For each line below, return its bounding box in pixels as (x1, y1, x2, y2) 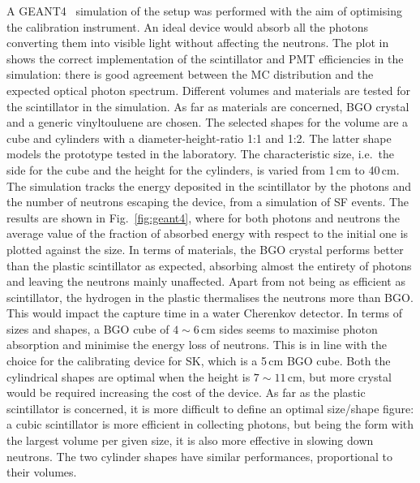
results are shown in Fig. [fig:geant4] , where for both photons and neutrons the (6, 209, 401, 226)
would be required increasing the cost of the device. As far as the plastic (6, 384, 366, 401)
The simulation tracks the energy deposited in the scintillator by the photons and (6, 177, 412, 194)
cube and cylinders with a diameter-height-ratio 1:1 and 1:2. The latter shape (6, 129, 392, 146)
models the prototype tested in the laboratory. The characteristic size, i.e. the (6, 145, 395, 162)
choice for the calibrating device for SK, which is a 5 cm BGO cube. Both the (6, 352, 391, 369)
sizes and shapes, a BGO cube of (6, 320, 169, 337)
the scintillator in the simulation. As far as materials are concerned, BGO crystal (6, 97, 409, 114)
